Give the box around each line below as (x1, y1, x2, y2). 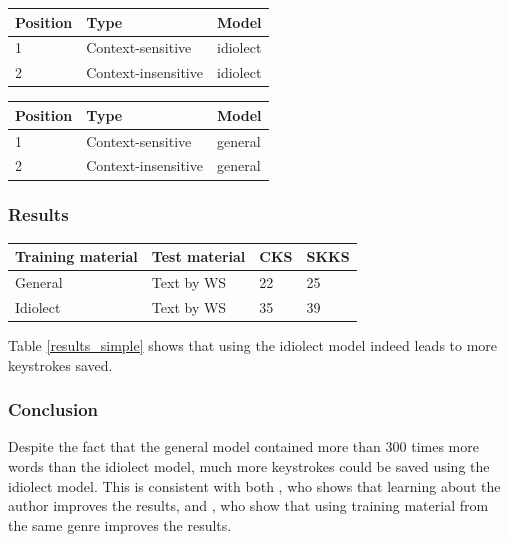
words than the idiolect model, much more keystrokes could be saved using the (8, 456, 490, 477)
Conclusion (8, 397, 98, 422)
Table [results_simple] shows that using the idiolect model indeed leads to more (8, 335, 498, 356)
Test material (151, 246, 246, 267)
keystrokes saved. (8, 354, 113, 375)
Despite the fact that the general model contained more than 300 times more (8, 436, 479, 457)
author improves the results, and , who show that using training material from (8, 495, 489, 516)
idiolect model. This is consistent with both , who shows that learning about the (8, 475, 501, 496)
